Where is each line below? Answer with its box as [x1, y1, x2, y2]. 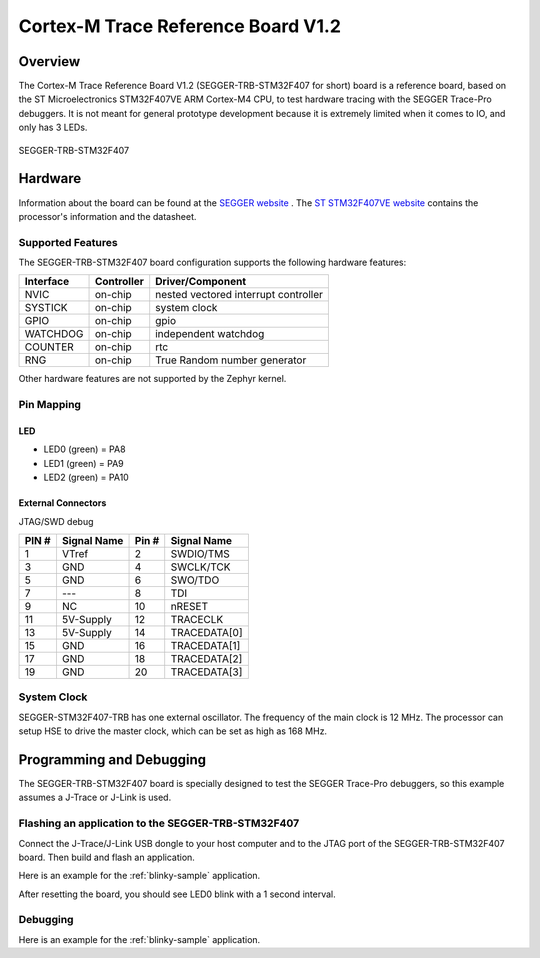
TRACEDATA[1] [170, 638, 241, 652]
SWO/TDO [170, 573, 220, 587]
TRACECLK [170, 612, 224, 626]
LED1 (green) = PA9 [43, 457, 124, 469]
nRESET [170, 599, 209, 613]
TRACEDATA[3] [170, 665, 243, 679]
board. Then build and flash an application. [18, 851, 195, 863]
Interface [24, 275, 70, 289]
